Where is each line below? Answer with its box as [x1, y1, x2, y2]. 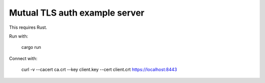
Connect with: [9, 55, 38, 61]
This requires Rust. [9, 24, 48, 30]
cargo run [21, 44, 41, 50]
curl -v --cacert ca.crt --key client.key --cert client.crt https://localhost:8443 [21, 66, 177, 73]
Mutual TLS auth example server [9, 7, 145, 18]
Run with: [9, 33, 28, 39]
